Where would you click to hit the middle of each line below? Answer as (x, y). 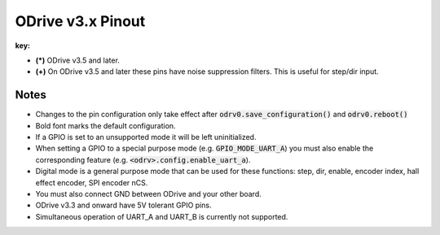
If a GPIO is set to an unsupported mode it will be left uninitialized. (146, 137)
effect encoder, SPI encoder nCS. (92, 182)
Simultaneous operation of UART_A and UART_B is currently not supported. (162, 216)
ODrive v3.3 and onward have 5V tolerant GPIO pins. (123, 205)
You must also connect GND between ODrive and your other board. (149, 194)
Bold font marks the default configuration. (106, 125)
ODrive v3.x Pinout (80, 21)
